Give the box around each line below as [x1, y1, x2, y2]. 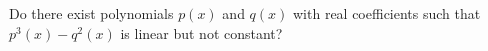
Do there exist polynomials [9, 3, 174, 23]
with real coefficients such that [293, 3, 481, 23]
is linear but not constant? [120, 22, 283, 43]
